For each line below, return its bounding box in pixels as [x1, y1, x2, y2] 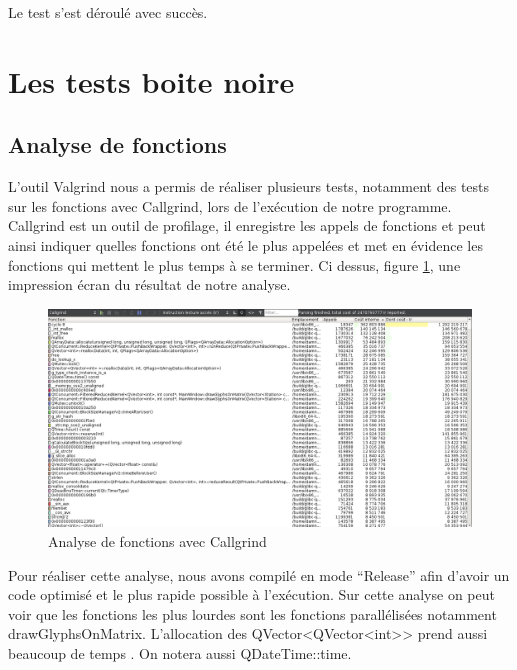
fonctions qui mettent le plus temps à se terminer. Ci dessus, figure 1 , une [8, 254, 461, 275]
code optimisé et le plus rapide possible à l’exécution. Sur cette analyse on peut [8, 584, 495, 605]
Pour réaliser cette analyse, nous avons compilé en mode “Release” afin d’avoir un [8, 564, 510, 585]
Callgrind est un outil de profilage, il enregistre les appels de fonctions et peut [8, 215, 486, 236]
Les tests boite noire [8, 60, 295, 101]
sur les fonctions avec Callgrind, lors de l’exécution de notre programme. [8, 195, 452, 216]
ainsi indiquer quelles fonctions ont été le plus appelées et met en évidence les [8, 234, 483, 255]
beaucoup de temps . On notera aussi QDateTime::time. [8, 642, 352, 663]
